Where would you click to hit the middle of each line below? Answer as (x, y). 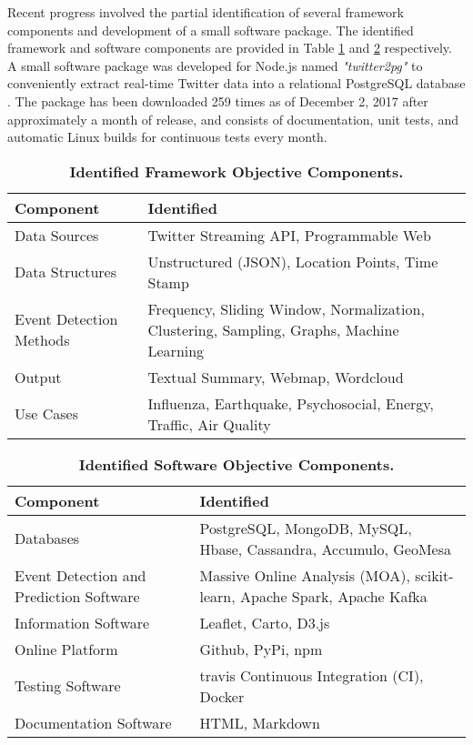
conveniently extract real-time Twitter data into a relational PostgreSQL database (236, 83)
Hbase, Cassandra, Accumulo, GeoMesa (325, 549)
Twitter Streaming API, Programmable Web (289, 235)
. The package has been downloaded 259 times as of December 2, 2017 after (218, 101)
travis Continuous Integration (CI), (312, 675)
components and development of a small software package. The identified (211, 30)
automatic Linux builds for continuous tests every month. (167, 137)
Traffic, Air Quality (209, 424)
